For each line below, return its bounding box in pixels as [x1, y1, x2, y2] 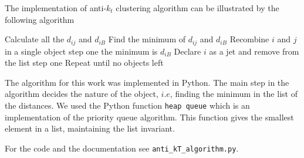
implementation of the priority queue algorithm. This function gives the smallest [5, 110, 294, 123]
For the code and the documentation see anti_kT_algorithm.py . [5, 142, 239, 154]
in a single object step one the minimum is [5, 45, 158, 57]
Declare [174, 45, 201, 57]
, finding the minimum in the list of [170, 88, 298, 100]
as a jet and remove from [209, 45, 299, 57]
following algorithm [5, 13, 75, 25]
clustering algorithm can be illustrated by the [116, 2, 279, 14]
